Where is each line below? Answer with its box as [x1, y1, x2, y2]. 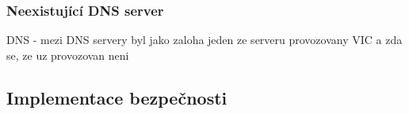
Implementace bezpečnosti [6, 85, 227, 109]
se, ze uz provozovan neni [6, 46, 129, 63]
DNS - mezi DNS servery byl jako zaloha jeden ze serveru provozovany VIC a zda [6, 31, 403, 48]
